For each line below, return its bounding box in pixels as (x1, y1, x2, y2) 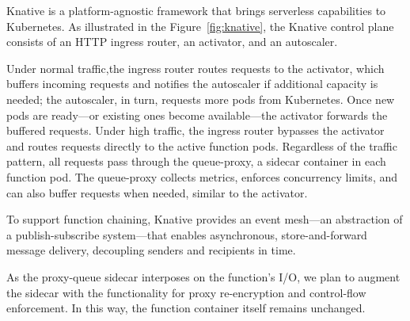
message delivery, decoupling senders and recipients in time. (6, 242, 296, 258)
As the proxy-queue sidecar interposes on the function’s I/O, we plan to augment (6, 268, 401, 285)
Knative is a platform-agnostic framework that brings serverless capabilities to (6, 2, 386, 18)
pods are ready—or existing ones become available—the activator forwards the (6, 106, 388, 123)
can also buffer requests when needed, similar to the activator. (6, 184, 308, 201)
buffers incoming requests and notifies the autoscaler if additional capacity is (6, 75, 378, 92)
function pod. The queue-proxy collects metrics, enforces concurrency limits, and (6, 168, 398, 185)
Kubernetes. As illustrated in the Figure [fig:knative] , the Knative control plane (6, 17, 394, 34)
